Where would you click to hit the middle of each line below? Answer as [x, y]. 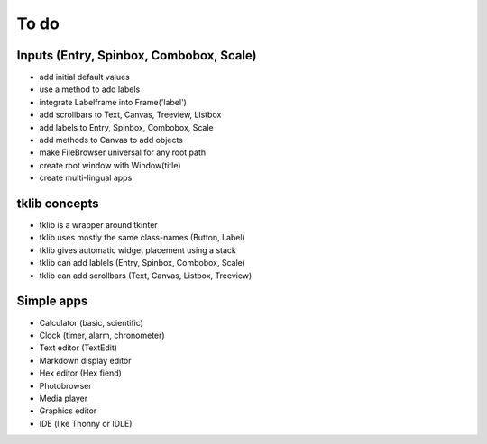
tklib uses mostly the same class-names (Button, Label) [142, 238]
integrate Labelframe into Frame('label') [113, 102]
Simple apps [52, 301]
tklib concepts [58, 204]
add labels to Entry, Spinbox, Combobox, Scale [126, 127]
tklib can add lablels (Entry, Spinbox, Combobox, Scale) [142, 263]
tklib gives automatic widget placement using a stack [138, 250]
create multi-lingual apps [86, 178]
